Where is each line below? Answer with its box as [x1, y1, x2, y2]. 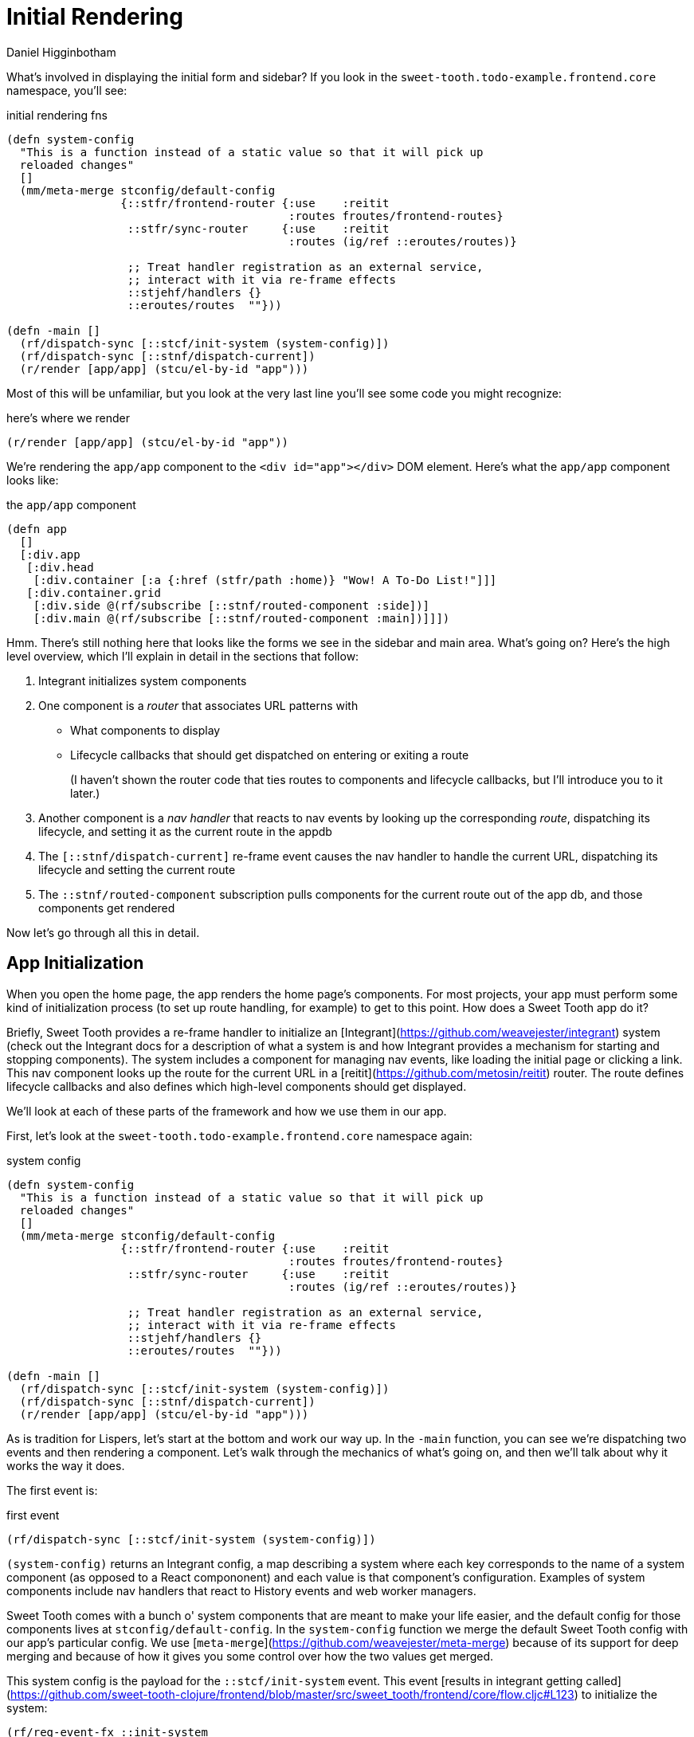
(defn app [6, 522, 67, 535]
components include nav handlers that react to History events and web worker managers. [6, 1583, 476, 1598]
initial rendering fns [6, 108, 108, 122]
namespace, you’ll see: [6, 83, 127, 97]
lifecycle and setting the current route [38, 862, 236, 876]
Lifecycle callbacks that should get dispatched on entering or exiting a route [70, 747, 469, 762]
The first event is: [6, 1483, 98, 1497]
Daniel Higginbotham [6, 45, 116, 59]
